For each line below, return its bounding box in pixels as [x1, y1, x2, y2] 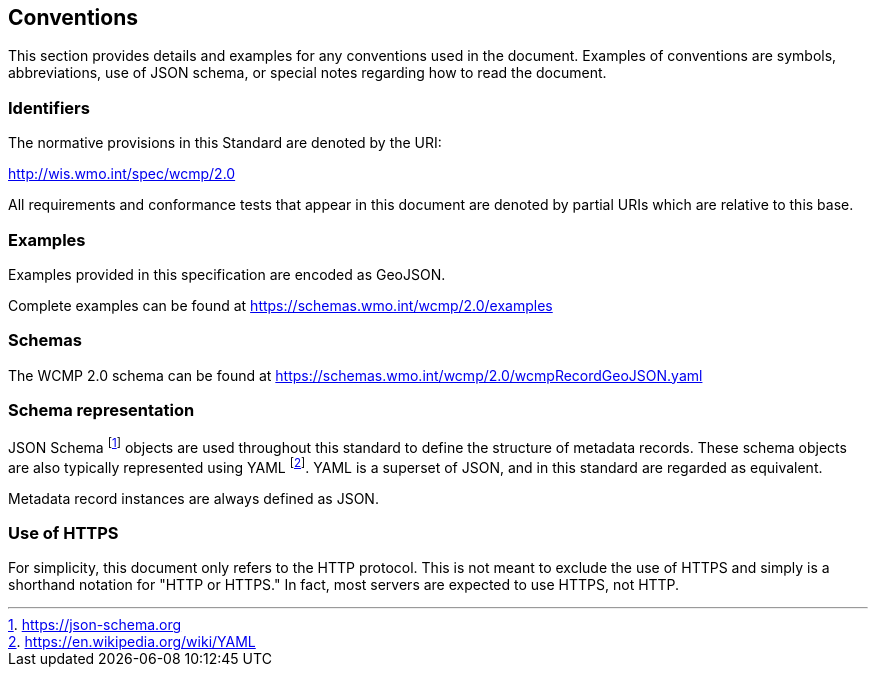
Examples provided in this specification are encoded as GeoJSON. [8, 265, 446, 283]
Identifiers [8, 97, 90, 118]
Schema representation [8, 400, 195, 421]
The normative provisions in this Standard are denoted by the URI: [8, 134, 442, 152]
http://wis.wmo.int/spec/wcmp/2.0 [8, 165, 236, 183]
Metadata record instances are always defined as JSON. [8, 489, 379, 507]
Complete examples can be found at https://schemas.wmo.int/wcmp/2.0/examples [8, 296, 553, 314]
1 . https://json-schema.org [8, 616, 182, 634]
